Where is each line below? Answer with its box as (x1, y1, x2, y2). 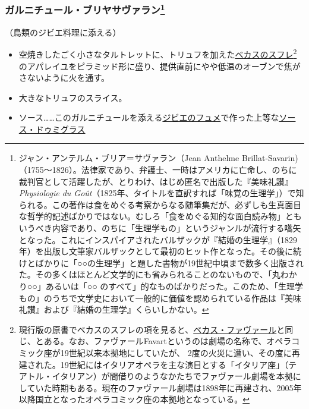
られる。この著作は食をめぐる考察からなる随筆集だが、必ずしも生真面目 (18, 198, 302, 210)
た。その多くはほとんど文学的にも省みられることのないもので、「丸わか (18, 268, 297, 281)
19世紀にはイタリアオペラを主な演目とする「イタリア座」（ (60, 358, 289, 370)
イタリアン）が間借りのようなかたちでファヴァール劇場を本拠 (52, 370, 293, 382)
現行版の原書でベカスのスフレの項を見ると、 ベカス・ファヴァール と (18, 323, 285, 335)
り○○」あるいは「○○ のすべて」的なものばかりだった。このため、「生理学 (18, 280, 304, 292)
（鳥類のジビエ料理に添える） (5, 26, 121, 38)
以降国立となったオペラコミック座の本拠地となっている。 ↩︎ (18, 393, 250, 405)
